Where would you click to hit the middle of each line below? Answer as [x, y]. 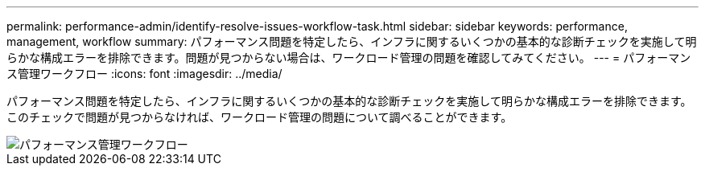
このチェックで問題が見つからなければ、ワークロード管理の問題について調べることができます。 [260, 117]
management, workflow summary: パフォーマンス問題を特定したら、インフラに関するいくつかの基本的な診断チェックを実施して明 [352, 41]
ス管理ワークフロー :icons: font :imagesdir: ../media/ [144, 74]
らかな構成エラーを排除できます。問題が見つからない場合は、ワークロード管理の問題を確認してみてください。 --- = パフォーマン [349, 57]
